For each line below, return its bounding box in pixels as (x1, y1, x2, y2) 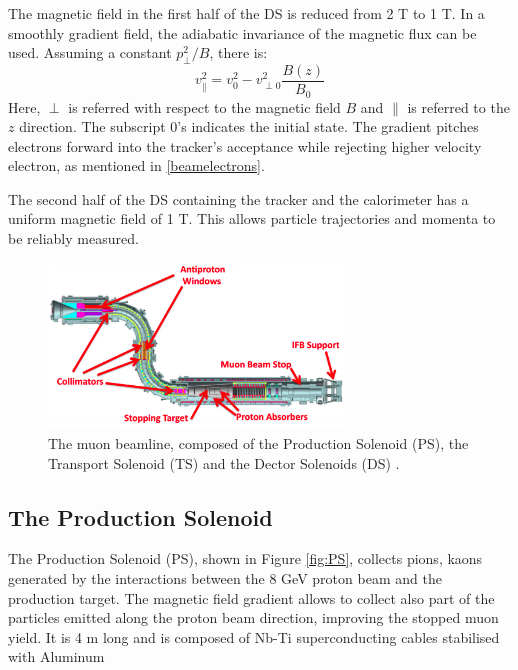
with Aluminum (8, 646, 105, 667)
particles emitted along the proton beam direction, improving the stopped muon (8, 607, 499, 628)
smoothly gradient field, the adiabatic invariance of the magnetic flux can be (8, 22, 477, 43)
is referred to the (407, 96, 510, 117)
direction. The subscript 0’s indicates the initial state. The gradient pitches (19, 116, 479, 137)
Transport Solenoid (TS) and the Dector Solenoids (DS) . (48, 452, 400, 473)
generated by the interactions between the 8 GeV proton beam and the (8, 568, 442, 589)
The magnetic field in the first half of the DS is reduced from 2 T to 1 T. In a (8, 3, 485, 23)
